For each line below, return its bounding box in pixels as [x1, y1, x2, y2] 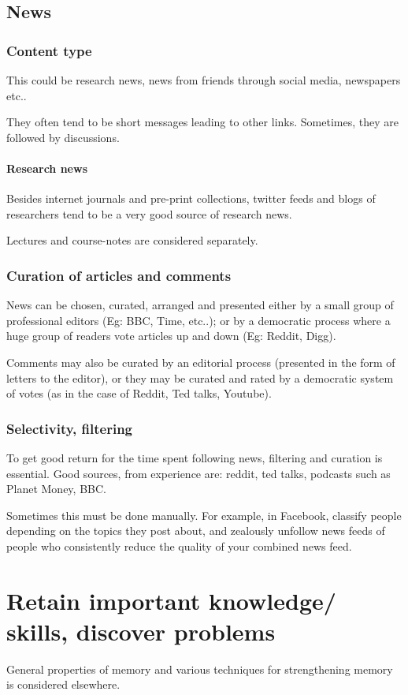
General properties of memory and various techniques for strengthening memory [6, 660, 393, 677]
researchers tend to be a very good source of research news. [6, 205, 292, 222]
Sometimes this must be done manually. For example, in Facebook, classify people [6, 506, 402, 523]
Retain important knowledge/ [6, 584, 336, 616]
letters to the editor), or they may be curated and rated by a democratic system [6, 369, 394, 386]
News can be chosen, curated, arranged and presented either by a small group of [6, 297, 394, 313]
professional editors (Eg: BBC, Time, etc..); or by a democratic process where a [6, 312, 391, 328]
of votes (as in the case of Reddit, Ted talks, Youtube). [6, 385, 272, 402]
